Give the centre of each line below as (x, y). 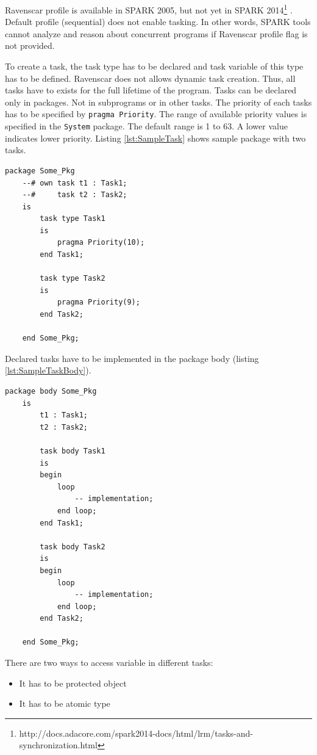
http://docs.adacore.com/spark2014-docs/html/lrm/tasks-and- (136, 733)
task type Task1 (73, 219)
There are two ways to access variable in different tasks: (109, 663)
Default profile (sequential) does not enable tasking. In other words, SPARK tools (158, 22)
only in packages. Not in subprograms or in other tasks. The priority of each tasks (158, 102)
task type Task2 (73, 279)
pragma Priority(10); (101, 243)
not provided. (30, 45)
